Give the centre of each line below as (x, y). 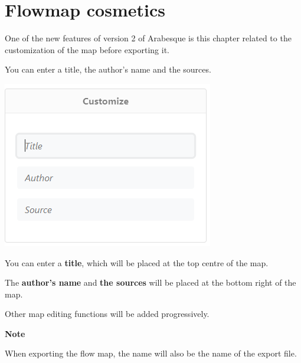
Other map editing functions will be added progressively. (107, 314)
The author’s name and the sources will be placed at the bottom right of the (150, 282)
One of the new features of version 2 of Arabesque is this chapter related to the (148, 38)
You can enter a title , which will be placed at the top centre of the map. (137, 262)
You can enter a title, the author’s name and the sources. (108, 69)
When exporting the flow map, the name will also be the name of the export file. (151, 353)
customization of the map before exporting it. (87, 49)
